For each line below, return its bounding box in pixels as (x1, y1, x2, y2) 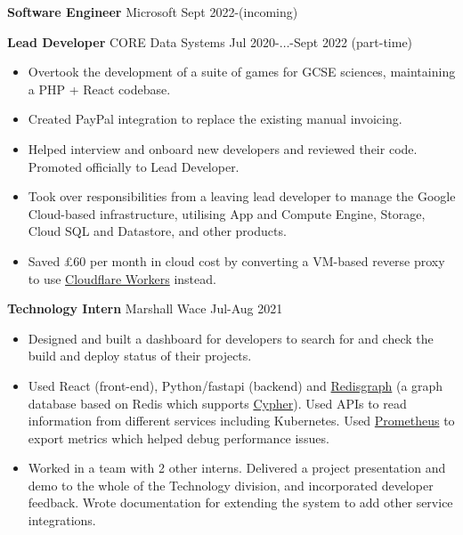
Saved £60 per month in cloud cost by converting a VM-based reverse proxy (28, 251, 445, 270)
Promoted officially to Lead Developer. (28, 157, 240, 175)
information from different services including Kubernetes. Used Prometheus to (28, 411, 455, 430)
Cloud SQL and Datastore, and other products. (28, 222, 287, 240)
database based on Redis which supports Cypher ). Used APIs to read (28, 393, 407, 412)
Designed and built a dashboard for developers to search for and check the (28, 328, 434, 347)
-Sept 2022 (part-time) (289, 32, 413, 51)
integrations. (28, 511, 96, 530)
